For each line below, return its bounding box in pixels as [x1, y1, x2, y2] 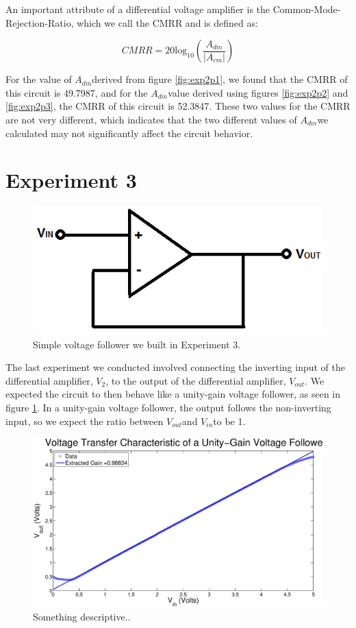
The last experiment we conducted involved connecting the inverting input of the [5, 360, 345, 374]
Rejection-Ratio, [5, 15, 74, 29]
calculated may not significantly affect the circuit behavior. [5, 125, 253, 140]
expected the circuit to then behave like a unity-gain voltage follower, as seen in [5, 387, 341, 401]
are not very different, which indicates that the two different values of [5, 112, 297, 126]
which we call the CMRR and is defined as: [77, 15, 258, 29]
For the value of [5, 72, 72, 86]
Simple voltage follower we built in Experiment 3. [33, 337, 241, 351]
